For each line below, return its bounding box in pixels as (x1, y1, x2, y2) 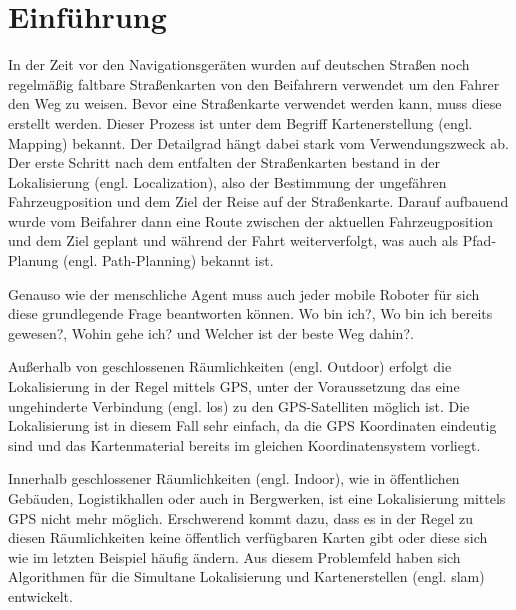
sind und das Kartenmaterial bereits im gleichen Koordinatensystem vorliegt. (8, 434, 481, 455)
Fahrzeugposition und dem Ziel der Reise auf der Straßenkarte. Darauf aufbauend (8, 191, 509, 212)
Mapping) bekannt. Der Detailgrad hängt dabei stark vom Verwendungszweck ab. (8, 132, 509, 153)
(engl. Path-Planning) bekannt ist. (63, 250, 274, 271)
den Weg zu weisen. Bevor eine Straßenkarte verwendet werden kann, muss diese (8, 93, 502, 114)
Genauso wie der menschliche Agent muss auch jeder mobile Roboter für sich (8, 283, 480, 304)
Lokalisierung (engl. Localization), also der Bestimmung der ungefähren (8, 171, 447, 192)
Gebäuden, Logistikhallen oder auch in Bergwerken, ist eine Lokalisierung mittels (8, 488, 506, 508)
